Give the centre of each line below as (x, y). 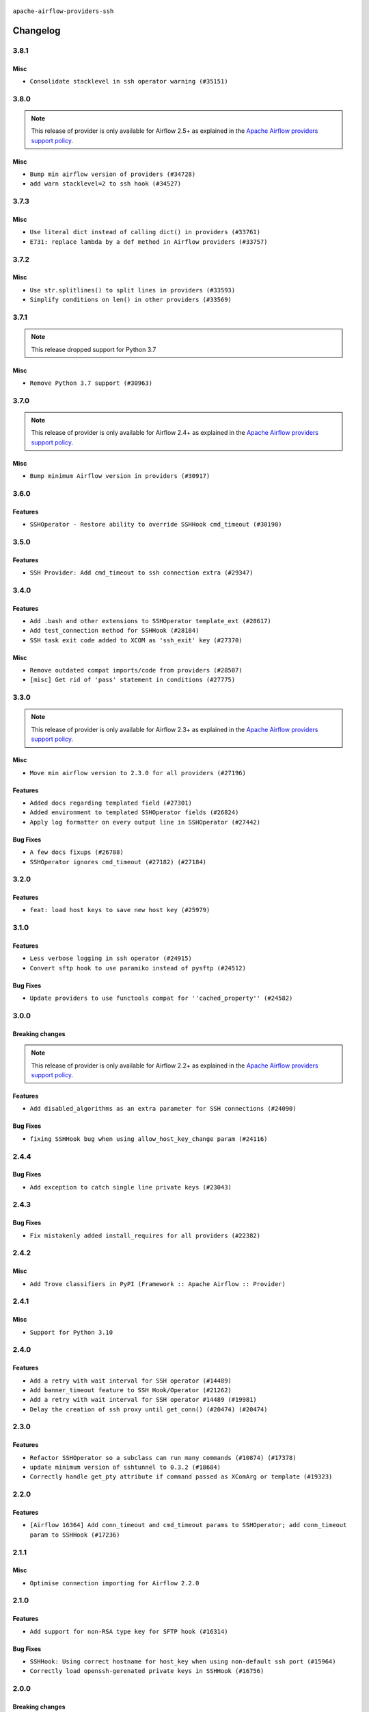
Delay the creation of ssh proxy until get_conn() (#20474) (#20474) (149, 1409)
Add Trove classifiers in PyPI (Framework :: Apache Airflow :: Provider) (158, 1284)
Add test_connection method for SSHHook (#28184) (114, 631)
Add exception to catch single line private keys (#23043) (131, 1187)
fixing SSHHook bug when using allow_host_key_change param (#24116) (149, 1139)
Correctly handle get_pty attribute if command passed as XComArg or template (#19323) (181, 1477)
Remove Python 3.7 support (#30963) (91, 383)
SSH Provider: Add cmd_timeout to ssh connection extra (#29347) (141, 572)
